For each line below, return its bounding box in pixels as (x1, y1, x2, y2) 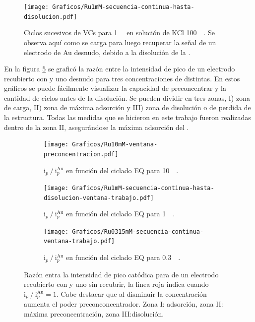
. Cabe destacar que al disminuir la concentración (56, 288, 207, 299)
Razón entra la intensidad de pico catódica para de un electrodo (24, 269, 219, 279)
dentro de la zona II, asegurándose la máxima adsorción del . (4, 122, 189, 132)
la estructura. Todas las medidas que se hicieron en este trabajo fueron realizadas (4, 112, 251, 123)
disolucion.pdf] (24, 13, 77, 20)
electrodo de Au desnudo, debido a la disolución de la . (24, 47, 191, 57)
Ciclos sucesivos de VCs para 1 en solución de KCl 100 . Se (24, 27, 215, 38)
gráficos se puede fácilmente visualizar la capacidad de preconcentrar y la (4, 83, 227, 93)
